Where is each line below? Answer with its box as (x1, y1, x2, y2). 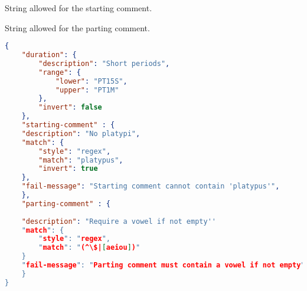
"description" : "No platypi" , (21, 129, 141, 138)
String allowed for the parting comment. (5, 21, 150, 34)
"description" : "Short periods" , (38, 59, 170, 68)
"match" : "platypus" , (38, 156, 123, 164)
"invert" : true (38, 164, 98, 173)
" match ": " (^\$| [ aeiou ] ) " (38, 243, 141, 252)
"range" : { (38, 68, 81, 77)
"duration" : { (21, 51, 77, 59)
